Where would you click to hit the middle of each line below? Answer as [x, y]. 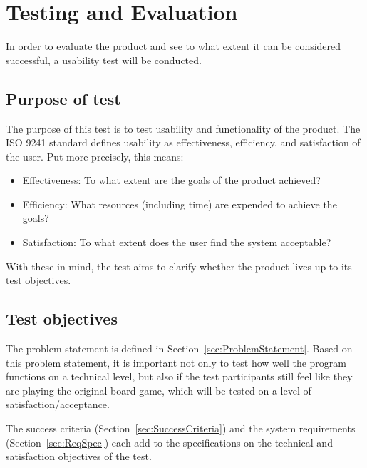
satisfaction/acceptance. [58, 404]
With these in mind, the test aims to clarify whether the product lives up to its [179, 266]
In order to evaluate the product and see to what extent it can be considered [174, 46]
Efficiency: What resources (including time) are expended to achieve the [180, 204]
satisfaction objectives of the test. [79, 456]
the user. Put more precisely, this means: [95, 156]
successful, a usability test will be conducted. [104, 60]
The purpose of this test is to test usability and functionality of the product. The [183, 128]
